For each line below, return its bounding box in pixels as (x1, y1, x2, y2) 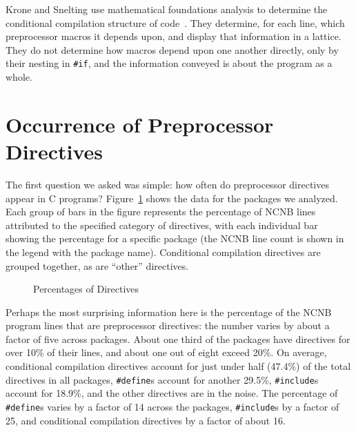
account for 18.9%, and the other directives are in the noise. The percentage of (6, 386, 338, 400)
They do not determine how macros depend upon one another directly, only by (6, 42, 339, 57)
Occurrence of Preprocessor (6, 110, 274, 138)
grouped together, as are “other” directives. (6, 258, 189, 273)
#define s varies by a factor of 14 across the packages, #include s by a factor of (6, 399, 339, 413)
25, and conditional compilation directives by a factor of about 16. (6, 413, 286, 427)
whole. (6, 70, 32, 84)
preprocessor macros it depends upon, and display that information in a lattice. (6, 29, 342, 43)
